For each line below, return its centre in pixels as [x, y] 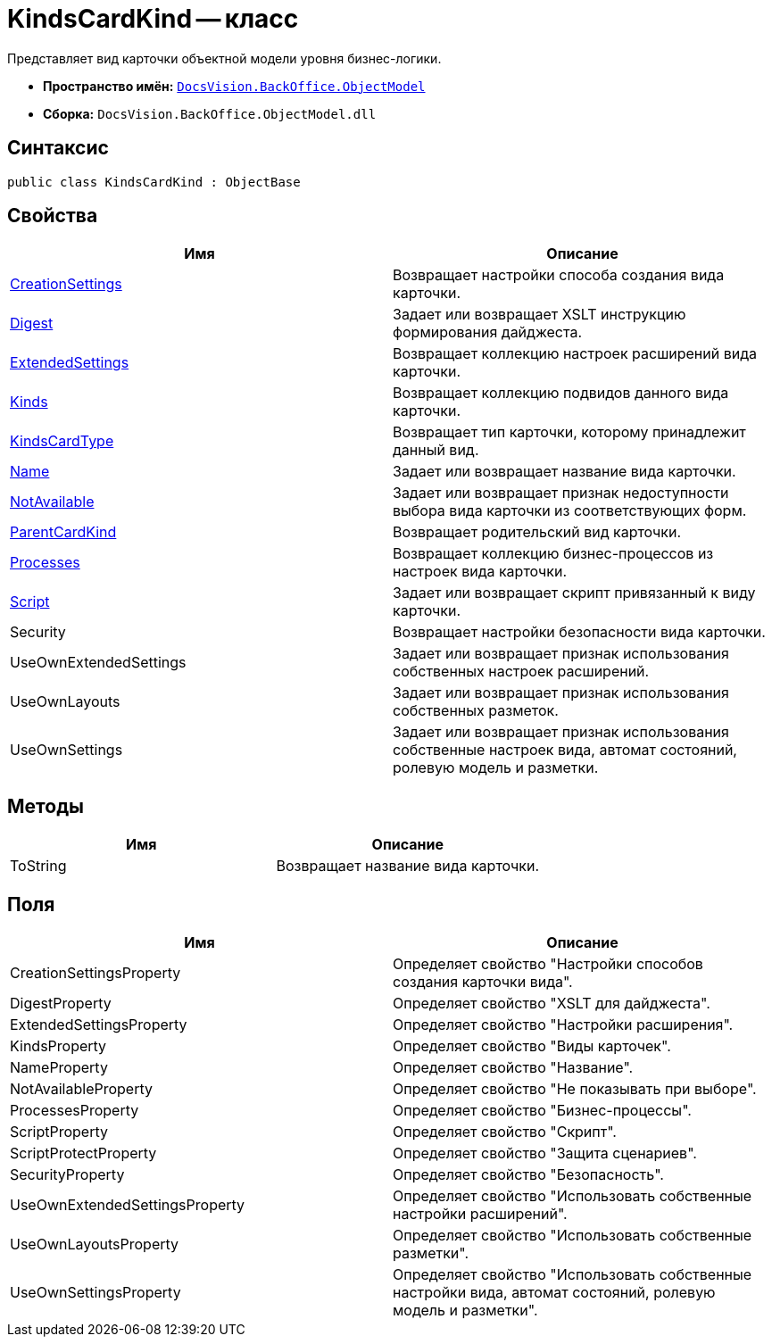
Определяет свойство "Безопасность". [528, 1175]
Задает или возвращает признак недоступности [561, 493]
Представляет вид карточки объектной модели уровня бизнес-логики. [224, 58]
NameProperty [59, 1068]
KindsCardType [62, 441]
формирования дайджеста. [488, 332]
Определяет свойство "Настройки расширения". [563, 1025]
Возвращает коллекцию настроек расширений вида [575, 354]
